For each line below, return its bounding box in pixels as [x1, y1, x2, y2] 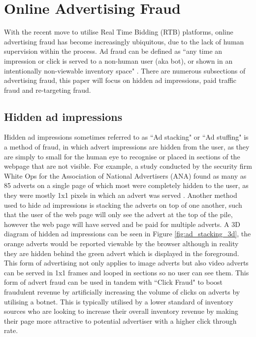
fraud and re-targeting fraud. [4, 84, 91, 95]
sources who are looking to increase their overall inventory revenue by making [4, 306, 238, 316]
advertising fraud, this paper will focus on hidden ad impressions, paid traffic [4, 75, 237, 85]
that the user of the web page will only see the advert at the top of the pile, [4, 209, 233, 220]
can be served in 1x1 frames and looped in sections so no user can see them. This [4, 267, 249, 277]
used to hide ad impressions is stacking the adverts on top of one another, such [4, 199, 242, 210]
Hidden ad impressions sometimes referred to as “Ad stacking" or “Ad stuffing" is [4, 132, 249, 142]
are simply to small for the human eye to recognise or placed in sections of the [4, 151, 240, 161]
